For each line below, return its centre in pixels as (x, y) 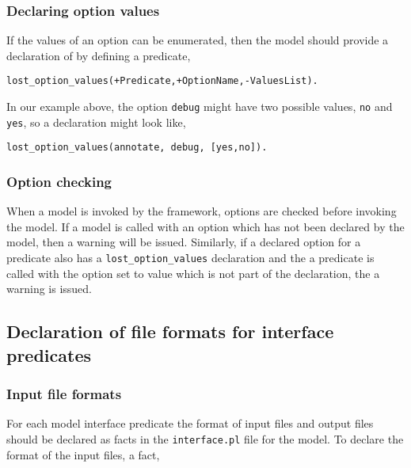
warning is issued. (49, 289)
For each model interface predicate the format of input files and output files (190, 423)
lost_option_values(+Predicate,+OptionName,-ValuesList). (162, 81)
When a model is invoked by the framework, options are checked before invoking (202, 211)
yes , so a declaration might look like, (96, 122)
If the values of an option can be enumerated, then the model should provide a (198, 40)
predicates (49, 354)
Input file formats (64, 393)
